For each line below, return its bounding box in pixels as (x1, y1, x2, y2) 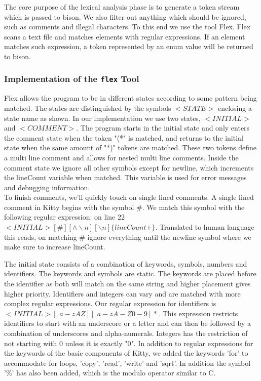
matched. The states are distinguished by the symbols (4, 102, 171, 113)
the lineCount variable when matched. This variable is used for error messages (4, 172, 247, 183)
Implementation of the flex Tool (4, 72, 139, 85)
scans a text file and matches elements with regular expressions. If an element (4, 31, 245, 41)
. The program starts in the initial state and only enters (76, 122, 250, 133)
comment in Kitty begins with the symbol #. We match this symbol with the (4, 201, 245, 212)
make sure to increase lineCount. (4, 241, 105, 252)
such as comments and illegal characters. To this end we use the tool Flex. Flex (4, 21, 251, 32)
